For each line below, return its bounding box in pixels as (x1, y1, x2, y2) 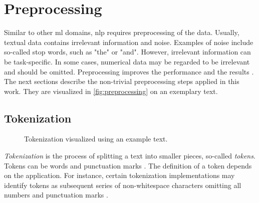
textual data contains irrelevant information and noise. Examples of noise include (4, 36, 253, 47)
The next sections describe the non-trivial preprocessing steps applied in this (4, 76, 239, 86)
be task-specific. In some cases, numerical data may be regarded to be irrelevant (4, 56, 250, 66)
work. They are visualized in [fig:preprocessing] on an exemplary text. (4, 85, 218, 96)
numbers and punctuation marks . (4, 189, 108, 200)
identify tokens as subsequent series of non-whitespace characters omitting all (4, 179, 241, 190)
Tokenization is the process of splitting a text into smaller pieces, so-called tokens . (4, 150, 255, 161)
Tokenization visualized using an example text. (24, 133, 168, 144)
